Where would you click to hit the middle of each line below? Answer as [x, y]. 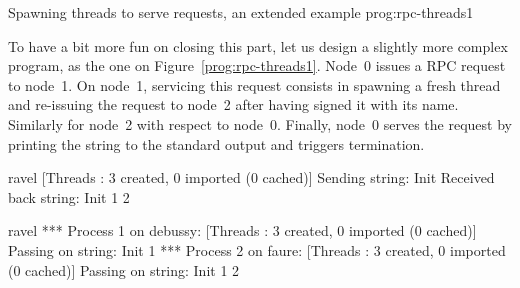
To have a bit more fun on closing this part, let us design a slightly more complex [258, 45]
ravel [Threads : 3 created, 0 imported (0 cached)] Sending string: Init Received [251, 177]
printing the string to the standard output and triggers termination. [216, 143]
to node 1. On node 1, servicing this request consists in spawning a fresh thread [254, 84]
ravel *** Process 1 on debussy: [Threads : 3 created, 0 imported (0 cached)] [242, 230]
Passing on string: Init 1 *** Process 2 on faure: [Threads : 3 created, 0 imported [257, 249]
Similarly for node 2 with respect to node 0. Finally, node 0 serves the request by [260, 123]
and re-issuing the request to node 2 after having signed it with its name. [233, 104]
